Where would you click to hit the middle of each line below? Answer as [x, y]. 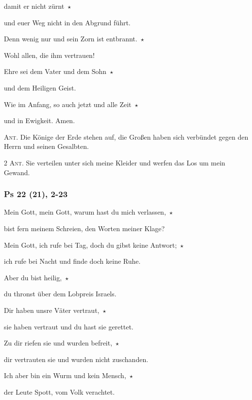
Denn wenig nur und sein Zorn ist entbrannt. [71, 39]
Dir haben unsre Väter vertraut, [52, 310]
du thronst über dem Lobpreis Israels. [60, 294]
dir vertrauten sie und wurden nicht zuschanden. [76, 359]
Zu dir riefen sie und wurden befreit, [58, 343]
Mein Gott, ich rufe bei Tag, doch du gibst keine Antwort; [91, 245]
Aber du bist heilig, [33, 277]
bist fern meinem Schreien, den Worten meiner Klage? [84, 228]
